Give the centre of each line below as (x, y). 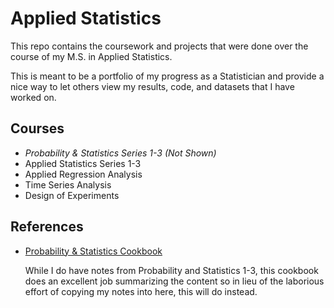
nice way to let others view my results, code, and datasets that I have (152, 86)
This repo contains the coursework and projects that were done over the (159, 46)
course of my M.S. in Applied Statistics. (91, 56)
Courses (37, 128)
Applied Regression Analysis (83, 174)
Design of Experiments (72, 195)
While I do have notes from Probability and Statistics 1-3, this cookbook (171, 270)
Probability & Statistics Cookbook (93, 251)
